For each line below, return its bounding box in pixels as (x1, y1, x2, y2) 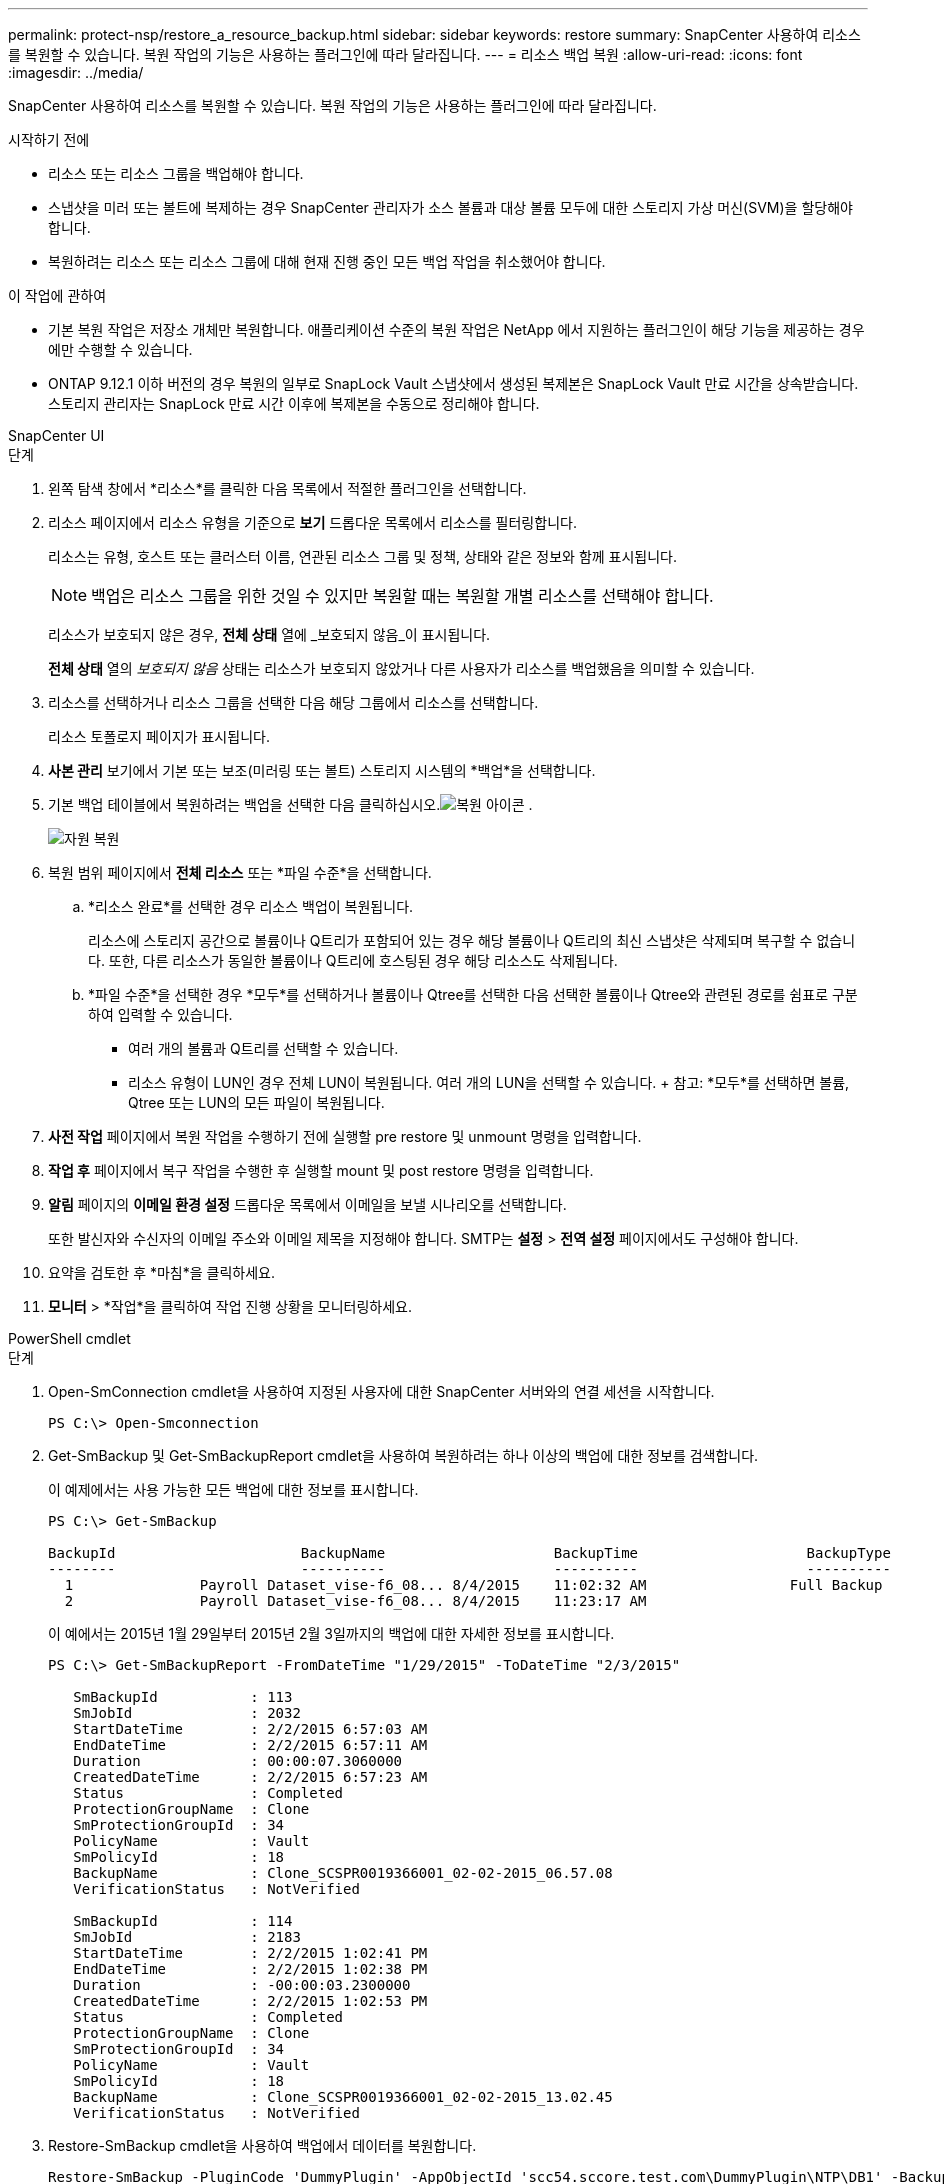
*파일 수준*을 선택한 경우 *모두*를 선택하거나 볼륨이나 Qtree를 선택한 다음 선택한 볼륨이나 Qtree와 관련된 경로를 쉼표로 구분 (88, 986, 858, 1003)
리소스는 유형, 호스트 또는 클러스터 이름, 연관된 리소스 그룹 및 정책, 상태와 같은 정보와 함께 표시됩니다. (48, 548, 678, 565)
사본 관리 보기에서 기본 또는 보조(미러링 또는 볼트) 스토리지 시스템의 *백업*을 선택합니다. (48, 762, 596, 779)
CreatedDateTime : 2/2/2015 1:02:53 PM (73, 1993, 428, 2009)
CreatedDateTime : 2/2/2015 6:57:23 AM (73, 1769, 428, 1785)
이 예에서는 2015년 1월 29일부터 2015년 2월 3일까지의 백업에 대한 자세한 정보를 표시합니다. (48, 1625, 615, 1642)
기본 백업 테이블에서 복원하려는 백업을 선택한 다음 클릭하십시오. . (48, 796, 533, 813)
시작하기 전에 (8, 131, 90, 148)
